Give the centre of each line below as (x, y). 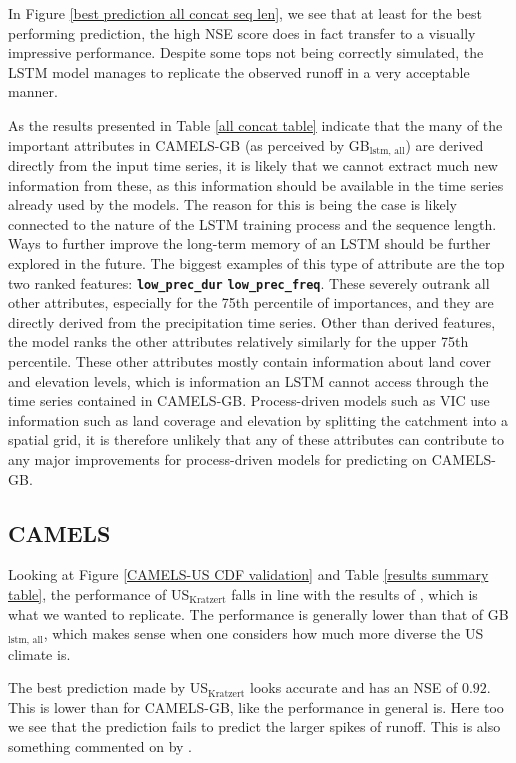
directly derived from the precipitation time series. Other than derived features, (252, 321)
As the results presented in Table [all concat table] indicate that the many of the (255, 124)
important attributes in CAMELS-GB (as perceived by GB (189, 144)
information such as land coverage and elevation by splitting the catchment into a (258, 419)
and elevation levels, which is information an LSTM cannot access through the (248, 380)
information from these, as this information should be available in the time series (256, 184)
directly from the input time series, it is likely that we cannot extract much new (253, 165)
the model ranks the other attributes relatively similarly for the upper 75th (238, 341)
